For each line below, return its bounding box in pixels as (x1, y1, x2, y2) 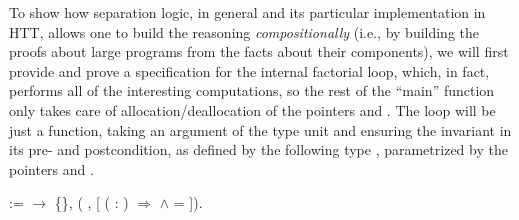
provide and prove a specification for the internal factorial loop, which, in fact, (9, 60, 490, 81)
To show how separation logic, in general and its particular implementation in (9, 2, 486, 22)
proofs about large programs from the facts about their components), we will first (9, 41, 509, 62)
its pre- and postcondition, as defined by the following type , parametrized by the (9, 139, 508, 160)
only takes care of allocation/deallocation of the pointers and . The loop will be (9, 99, 496, 120)
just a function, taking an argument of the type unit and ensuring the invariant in (9, 119, 512, 140)
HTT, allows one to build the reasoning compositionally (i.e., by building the (9, 21, 480, 42)
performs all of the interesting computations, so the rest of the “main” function (9, 80, 495, 101)
